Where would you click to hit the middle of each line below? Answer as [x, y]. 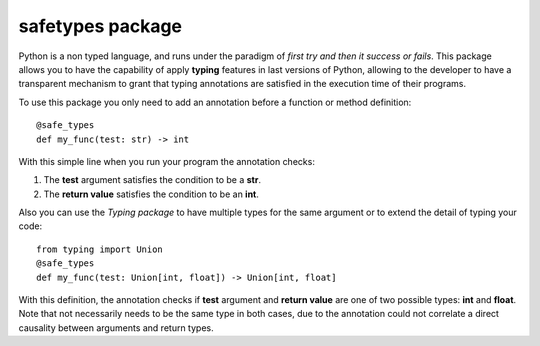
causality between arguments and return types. [116, 327]
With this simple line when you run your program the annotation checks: [166, 161]
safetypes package [100, 26]
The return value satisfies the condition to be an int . [151, 194]
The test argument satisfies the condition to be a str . [152, 180]
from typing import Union [100, 249]
